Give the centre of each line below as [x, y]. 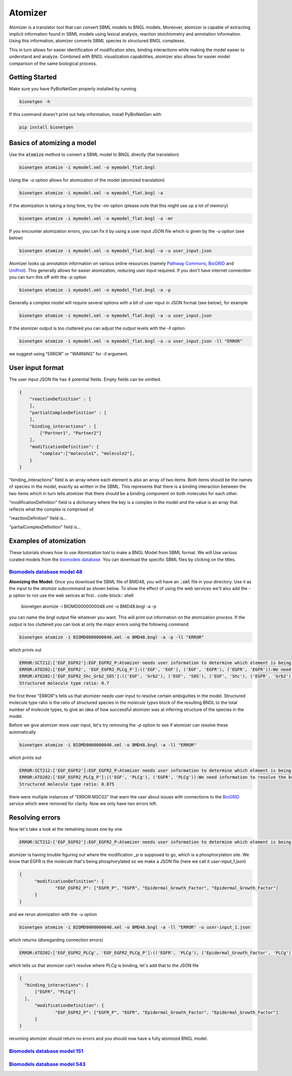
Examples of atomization [47, 541]
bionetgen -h [35, 102]
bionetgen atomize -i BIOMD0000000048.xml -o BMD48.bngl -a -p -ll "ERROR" [112, 637]
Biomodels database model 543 [47, 1064]
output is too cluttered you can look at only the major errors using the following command [99, 624]
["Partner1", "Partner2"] [71, 433]
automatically [22, 732]
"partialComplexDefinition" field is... [45, 527]
